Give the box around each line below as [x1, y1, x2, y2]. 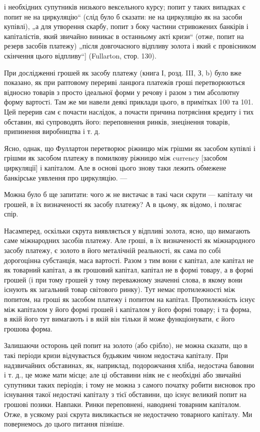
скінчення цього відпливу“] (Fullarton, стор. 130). [4, 50, 156, 60]
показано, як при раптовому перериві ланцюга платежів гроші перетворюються [4, 77, 245, 87]
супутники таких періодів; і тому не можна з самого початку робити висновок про [4, 379, 255, 389]
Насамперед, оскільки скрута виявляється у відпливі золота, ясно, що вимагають [4, 225, 250, 235]
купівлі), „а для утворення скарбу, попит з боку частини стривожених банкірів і [4, 21, 248, 31]
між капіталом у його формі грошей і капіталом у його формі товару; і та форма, [4, 303, 251, 314]
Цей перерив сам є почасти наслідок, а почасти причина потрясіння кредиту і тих [4, 106, 254, 116]
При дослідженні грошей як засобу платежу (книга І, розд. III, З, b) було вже [4, 67, 241, 77]
